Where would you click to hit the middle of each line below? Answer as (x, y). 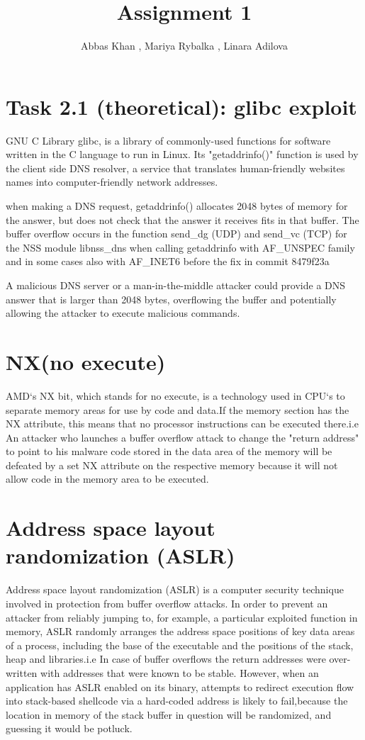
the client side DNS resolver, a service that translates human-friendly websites (175, 168)
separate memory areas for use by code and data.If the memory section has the (178, 409)
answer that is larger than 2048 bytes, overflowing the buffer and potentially (171, 299)
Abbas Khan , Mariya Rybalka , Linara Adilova (184, 46)
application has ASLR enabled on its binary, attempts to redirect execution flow (180, 686)
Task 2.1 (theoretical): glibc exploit (181, 106)
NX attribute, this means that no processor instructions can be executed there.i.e (182, 424)
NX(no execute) (86, 361)
